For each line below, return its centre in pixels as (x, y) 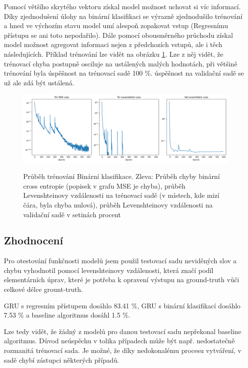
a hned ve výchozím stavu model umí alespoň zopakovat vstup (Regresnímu (116, 25)
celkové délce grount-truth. (44, 289)
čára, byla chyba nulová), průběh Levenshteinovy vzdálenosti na (118, 204)
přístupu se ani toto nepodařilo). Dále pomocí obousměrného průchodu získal (118, 35)
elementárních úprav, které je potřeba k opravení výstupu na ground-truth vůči (122, 280)
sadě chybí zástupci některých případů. (62, 360)
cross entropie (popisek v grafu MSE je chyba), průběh (104, 185)
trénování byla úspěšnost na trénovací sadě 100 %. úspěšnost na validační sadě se (124, 73)
